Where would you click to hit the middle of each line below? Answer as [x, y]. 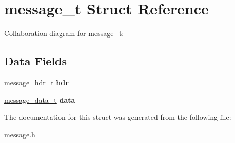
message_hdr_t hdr [36, 82]
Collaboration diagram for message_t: [64, 33]
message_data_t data [40, 100]
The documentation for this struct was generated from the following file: [118, 117]
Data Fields [36, 61]
